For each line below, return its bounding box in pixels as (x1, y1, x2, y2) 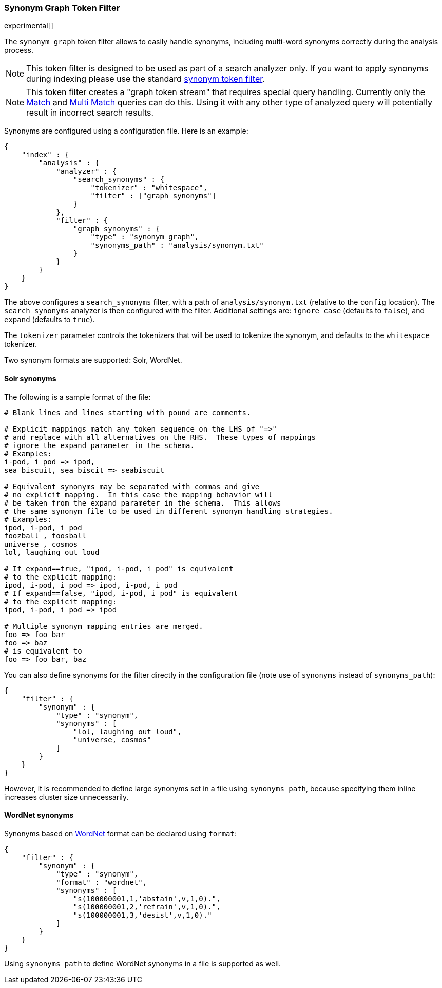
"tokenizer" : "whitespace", (90, 183, 208, 192)
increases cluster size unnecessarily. (4, 792, 129, 801)
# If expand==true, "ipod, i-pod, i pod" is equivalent (4, 564, 234, 573)
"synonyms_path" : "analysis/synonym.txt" (90, 241, 264, 250)
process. (4, 46, 33, 55)
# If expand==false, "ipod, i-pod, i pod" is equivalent (4, 589, 238, 598)
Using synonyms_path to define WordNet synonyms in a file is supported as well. (4, 959, 281, 968)
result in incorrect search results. (26, 107, 154, 118)
